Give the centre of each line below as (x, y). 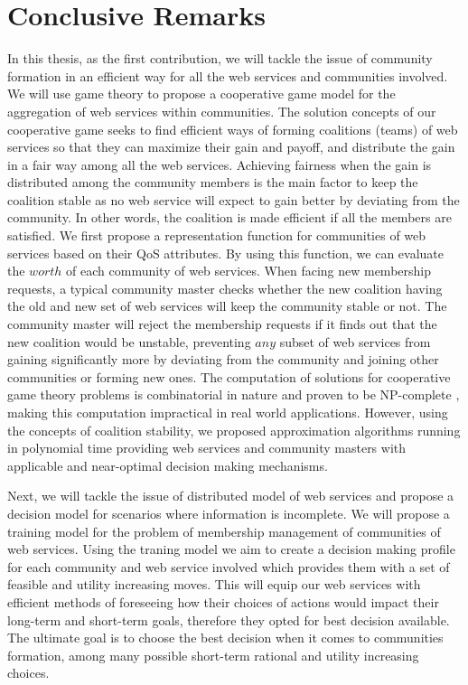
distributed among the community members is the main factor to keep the (213, 182)
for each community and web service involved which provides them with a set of (229, 566)
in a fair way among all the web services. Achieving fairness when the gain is (220, 164)
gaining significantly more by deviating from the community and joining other (223, 359)
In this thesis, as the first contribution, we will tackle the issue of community (220, 58)
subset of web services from (355, 341)
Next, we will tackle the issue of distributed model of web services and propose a (231, 496)
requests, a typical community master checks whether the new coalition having (225, 288)
